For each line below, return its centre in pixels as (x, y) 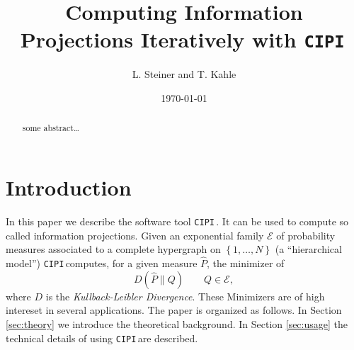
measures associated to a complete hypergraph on (113, 249)
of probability (306, 235)
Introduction (69, 187)
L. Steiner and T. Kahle (184, 74)
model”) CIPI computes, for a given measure (102, 263)
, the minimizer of (246, 263)
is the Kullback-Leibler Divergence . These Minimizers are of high (185, 296)
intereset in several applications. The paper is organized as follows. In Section (174, 310)
